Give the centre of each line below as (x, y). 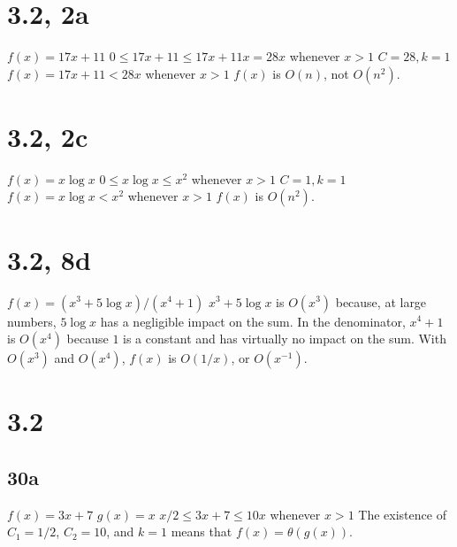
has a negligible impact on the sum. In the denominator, (253, 321)
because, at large (381, 301)
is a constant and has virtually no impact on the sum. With (285, 339)
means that (202, 532)
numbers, (32, 321)
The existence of (402, 514)
